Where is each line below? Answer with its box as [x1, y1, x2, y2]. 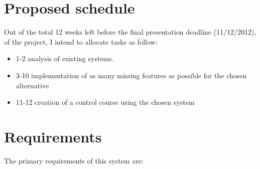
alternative [16, 80, 49, 90]
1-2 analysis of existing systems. [16, 53, 114, 64]
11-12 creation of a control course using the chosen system [16, 97, 195, 107]
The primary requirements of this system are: [4, 155, 144, 165]
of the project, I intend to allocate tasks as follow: [4, 36, 158, 47]
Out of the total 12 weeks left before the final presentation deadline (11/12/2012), [4, 27, 256, 37]
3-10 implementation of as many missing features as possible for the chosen [16, 70, 247, 80]
